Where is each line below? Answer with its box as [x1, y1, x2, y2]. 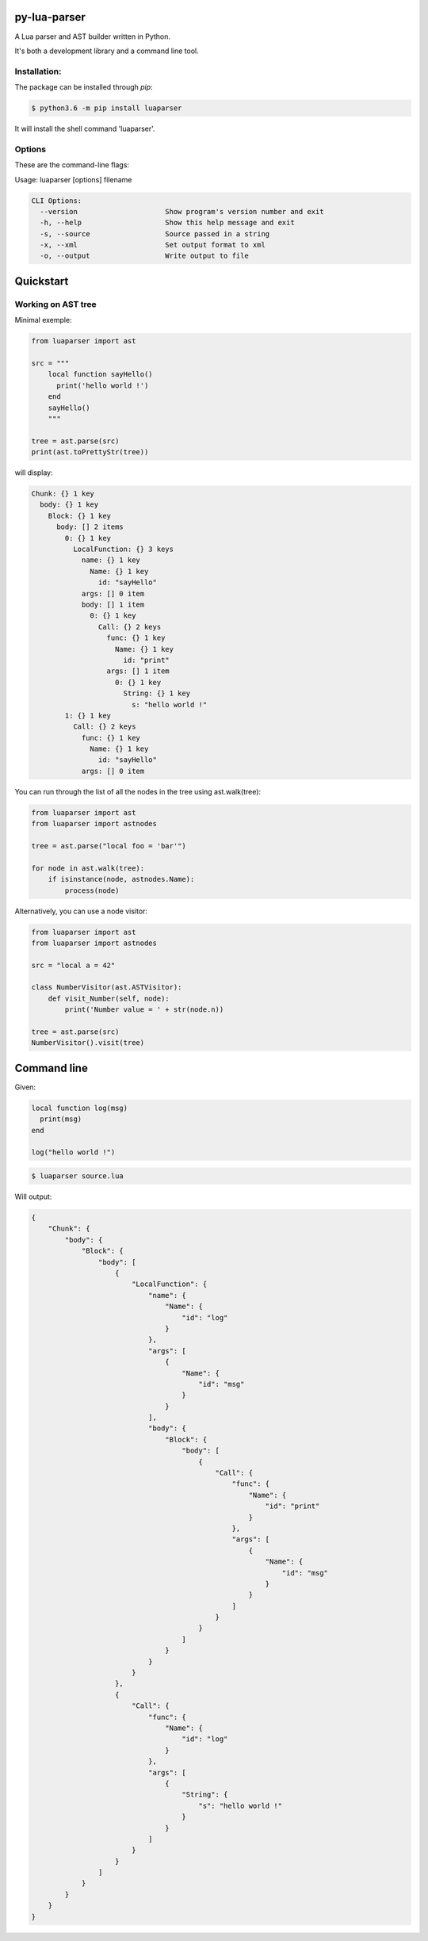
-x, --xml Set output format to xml [40, 240, 266, 250]
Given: [14, 1082, 36, 1092]
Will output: [14, 1192, 52, 1201]
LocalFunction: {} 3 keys [72, 545, 174, 554]
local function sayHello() [48, 369, 154, 379]
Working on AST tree [14, 298, 97, 309]
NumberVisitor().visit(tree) [31, 1039, 145, 1047]
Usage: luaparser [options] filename [14, 174, 132, 184]
